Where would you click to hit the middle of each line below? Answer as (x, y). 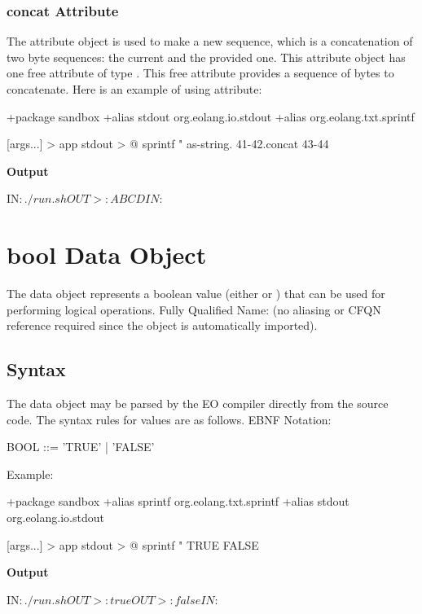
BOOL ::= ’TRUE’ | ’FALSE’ (81, 447)
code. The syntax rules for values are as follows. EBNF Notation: (169, 419)
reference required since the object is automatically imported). (162, 325)
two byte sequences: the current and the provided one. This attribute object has (206, 57)
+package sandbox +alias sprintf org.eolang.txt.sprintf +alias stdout (178, 501)
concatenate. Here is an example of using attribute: (134, 89)
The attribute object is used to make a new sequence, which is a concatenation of (210, 41)
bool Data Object (107, 254)
